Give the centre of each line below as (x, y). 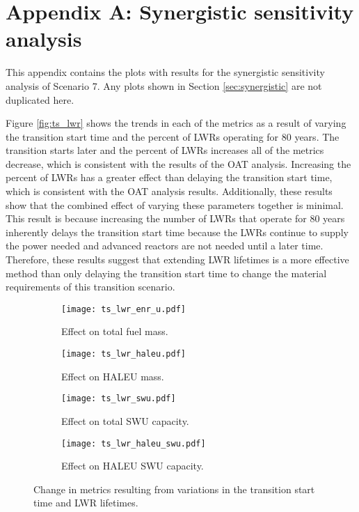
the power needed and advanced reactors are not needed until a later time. (165, 246)
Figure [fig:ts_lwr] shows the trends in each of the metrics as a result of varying (176, 123)
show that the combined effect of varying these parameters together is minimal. (175, 204)
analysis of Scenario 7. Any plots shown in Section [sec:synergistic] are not (164, 85)
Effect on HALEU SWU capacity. (133, 466)
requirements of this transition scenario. (90, 287)
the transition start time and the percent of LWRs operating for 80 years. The (173, 136)
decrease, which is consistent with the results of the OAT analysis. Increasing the (178, 163)
